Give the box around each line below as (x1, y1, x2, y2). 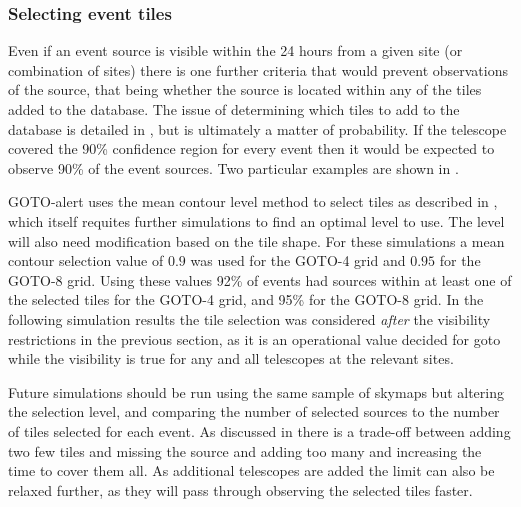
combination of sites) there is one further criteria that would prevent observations (8, 59, 508, 80)
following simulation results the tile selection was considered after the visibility (8, 308, 491, 329)
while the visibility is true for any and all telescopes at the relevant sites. (8, 348, 454, 369)
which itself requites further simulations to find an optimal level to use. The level (8, 210, 505, 231)
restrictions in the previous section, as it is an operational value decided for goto (8, 328, 501, 349)
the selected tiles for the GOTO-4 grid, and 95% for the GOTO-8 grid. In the (8, 289, 484, 310)
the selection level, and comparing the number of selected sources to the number (8, 401, 500, 422)
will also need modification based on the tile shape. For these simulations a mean (8, 230, 505, 251)
